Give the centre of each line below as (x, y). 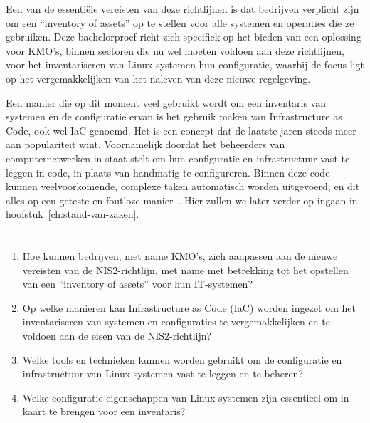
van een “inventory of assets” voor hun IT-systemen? (137, 284)
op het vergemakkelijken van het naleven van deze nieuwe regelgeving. (158, 78)
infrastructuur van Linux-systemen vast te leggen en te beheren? (163, 374)
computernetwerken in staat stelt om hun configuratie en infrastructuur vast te (178, 158)
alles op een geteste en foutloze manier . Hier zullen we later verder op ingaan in (182, 200)
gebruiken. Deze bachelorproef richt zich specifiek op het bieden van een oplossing (184, 37)
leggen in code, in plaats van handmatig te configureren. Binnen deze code (168, 172)
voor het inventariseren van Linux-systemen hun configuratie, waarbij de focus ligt (185, 64)
